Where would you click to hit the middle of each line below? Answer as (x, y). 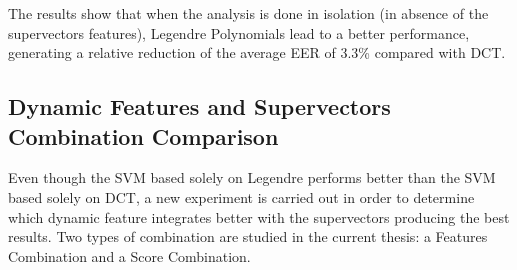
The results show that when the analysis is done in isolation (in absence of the (248, 13)
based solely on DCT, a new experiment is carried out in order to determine (241, 196)
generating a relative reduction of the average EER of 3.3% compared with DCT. (257, 52)
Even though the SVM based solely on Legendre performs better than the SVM (252, 177)
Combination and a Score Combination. (129, 255)
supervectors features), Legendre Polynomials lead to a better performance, (239, 32)
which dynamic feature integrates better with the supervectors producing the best (259, 216)
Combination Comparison (143, 135)
